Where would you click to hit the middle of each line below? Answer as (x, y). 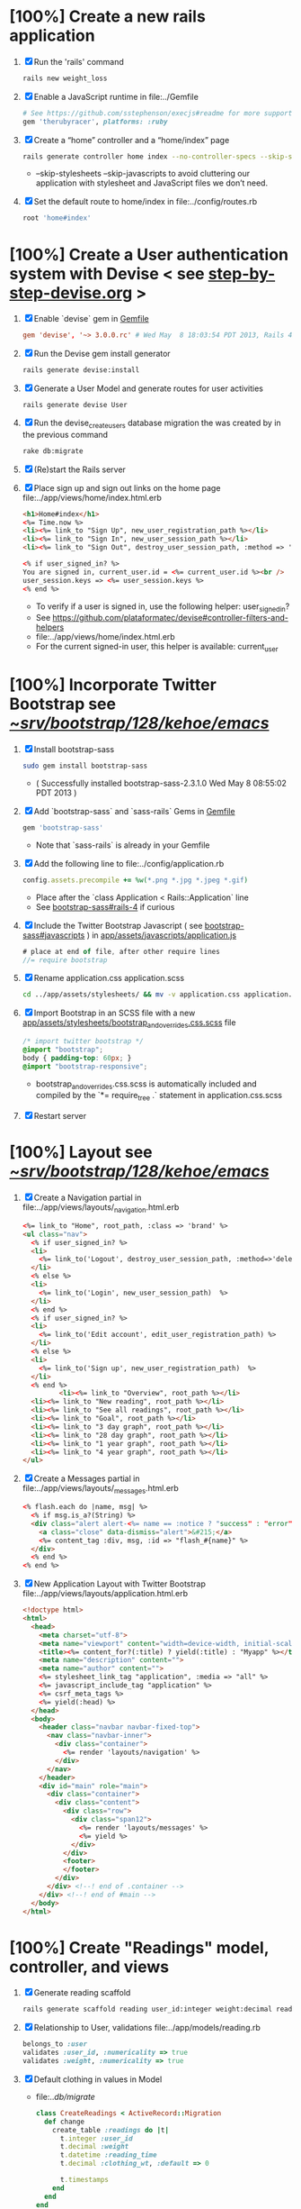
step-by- (242, 273)
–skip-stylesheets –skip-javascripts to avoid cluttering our (142, 174)
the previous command (65, 434)
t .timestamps (84, 2180)
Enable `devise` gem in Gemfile (92, 319)
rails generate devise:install (81, 370)
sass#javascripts (53, 935)
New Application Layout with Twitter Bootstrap (120, 1584)
